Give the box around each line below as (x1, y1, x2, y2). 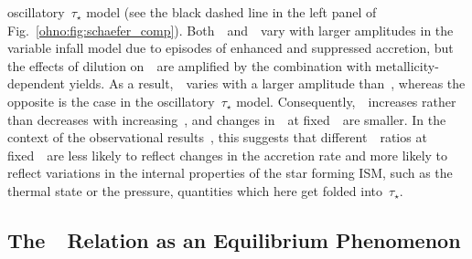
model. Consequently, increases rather (236, 91, 456, 110)
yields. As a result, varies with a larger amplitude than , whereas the (69, 74, 466, 93)
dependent (7, 74, 66, 93)
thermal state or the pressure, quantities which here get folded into (7, 181, 382, 200)
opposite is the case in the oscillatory (7, 91, 215, 110)
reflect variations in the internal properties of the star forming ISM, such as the (7, 163, 453, 182)
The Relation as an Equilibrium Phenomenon (7, 225, 461, 254)
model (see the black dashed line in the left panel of (86, 3, 377, 21)
